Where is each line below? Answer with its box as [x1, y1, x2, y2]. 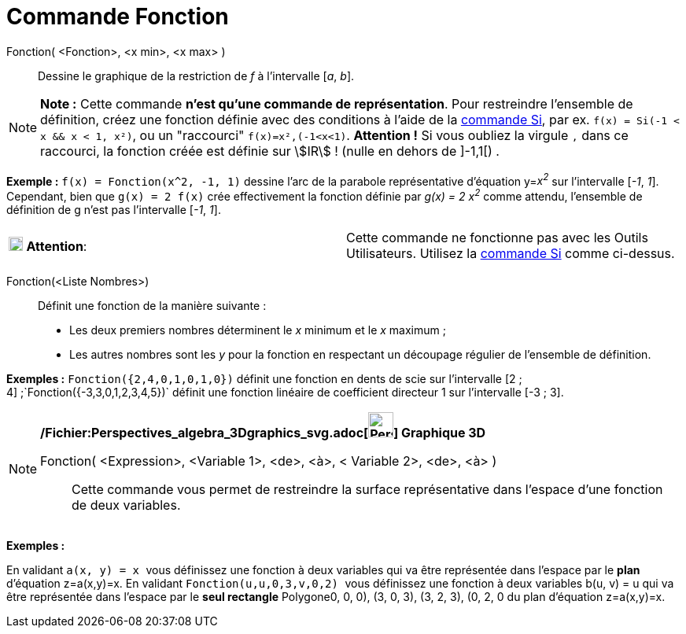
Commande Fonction [6, 3, 229, 30]
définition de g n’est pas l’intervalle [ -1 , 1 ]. [6, 203, 221, 217]
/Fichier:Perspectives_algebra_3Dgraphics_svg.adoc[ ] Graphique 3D [40, 425, 486, 441]
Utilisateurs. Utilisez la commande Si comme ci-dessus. [346, 245, 675, 262]
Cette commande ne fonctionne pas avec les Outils [346, 230, 648, 246]
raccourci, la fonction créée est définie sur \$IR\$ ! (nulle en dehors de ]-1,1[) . [40, 142, 500, 159]
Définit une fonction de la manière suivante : [38, 299, 267, 313]
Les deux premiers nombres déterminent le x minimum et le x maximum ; [69, 323, 446, 337]
